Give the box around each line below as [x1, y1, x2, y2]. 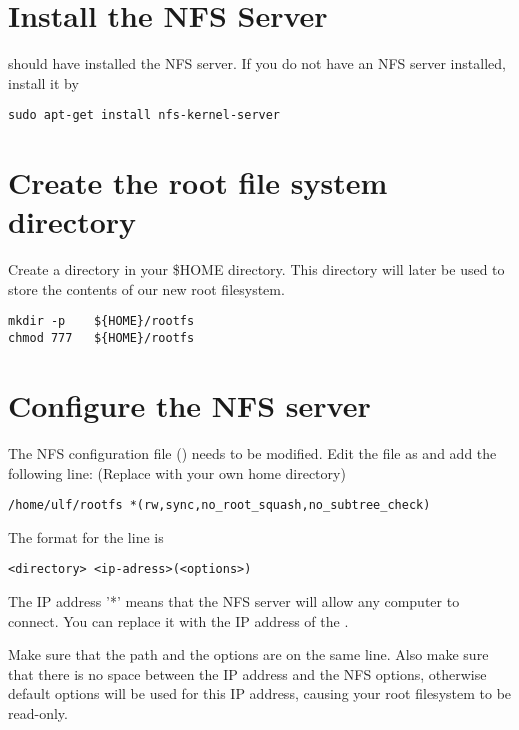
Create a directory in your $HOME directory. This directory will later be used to [8, 259, 505, 280]
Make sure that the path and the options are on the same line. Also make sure [8, 644, 489, 665]
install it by [8, 72, 79, 93]
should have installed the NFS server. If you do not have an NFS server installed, [8, 53, 506, 74]
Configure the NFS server [8, 384, 371, 425]
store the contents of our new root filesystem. [8, 278, 285, 299]
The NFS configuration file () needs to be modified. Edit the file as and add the [8, 442, 497, 463]
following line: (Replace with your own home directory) [8, 462, 346, 483]
